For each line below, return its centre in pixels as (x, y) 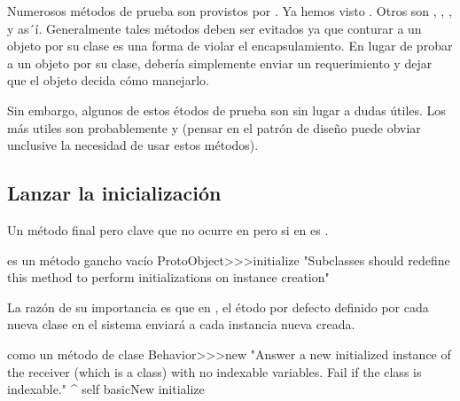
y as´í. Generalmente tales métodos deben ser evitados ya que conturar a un (214, 28)
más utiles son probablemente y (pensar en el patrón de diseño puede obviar (214, 127)
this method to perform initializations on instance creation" (168, 277)
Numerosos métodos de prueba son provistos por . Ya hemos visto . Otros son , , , (230, 11)
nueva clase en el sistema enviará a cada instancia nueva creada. (181, 324)
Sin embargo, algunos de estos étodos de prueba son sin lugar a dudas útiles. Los (226, 110)
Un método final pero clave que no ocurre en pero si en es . (168, 229)
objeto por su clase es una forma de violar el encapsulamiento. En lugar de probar (230, 46)
